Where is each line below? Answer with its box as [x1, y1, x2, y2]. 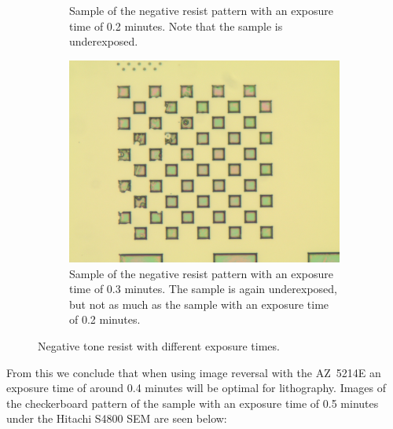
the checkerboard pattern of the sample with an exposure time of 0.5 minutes [6, 394, 379, 411]
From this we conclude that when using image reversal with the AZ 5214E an [6, 364, 381, 380]
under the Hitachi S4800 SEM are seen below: [6, 410, 227, 427]
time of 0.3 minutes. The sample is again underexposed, [69, 280, 337, 297]
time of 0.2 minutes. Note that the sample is [69, 17, 283, 34]
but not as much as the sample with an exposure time [69, 295, 329, 312]
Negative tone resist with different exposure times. [38, 338, 280, 354]
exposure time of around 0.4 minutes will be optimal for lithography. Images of [6, 379, 387, 396]
